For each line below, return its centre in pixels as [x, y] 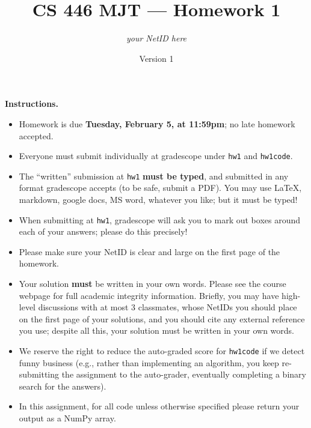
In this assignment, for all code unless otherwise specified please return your [159, 406]
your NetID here [156, 38]
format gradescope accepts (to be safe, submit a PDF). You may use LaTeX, [160, 188]
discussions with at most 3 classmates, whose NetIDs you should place [168, 307]
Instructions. [32, 104]
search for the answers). [63, 386]
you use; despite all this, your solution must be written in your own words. [156, 330]
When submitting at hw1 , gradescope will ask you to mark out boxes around [160, 219]
